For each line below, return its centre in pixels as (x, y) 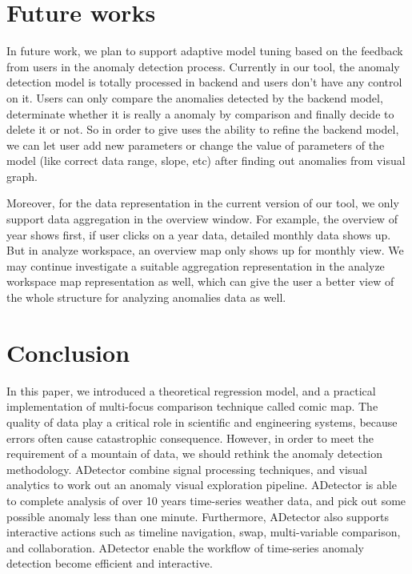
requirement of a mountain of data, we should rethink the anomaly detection (194, 454)
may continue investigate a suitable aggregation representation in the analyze (196, 265)
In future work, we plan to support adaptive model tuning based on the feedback (205, 51)
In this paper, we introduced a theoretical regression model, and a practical (191, 390)
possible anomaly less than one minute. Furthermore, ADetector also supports (198, 516)
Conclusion (68, 352)
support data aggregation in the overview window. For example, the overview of (202, 219)
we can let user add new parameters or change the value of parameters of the (196, 145)
